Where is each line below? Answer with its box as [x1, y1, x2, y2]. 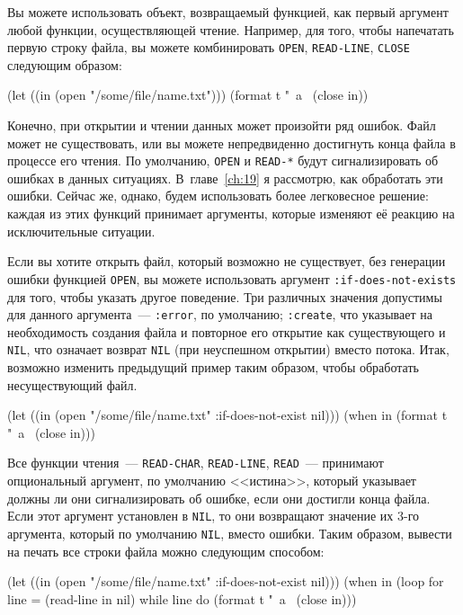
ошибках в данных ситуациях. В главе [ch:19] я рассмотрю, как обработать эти [7, 168, 443, 187]
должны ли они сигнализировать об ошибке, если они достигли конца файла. [7, 488, 431, 507]
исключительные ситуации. [7, 221, 156, 240]
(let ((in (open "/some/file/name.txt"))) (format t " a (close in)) [7, 85, 369, 104]
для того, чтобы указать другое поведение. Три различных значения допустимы [7, 287, 442, 306]
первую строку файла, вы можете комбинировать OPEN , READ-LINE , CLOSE [7, 38, 410, 57]
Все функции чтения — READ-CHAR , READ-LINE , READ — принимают [7, 453, 384, 472]
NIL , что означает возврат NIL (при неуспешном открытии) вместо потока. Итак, [7, 340, 450, 359]
